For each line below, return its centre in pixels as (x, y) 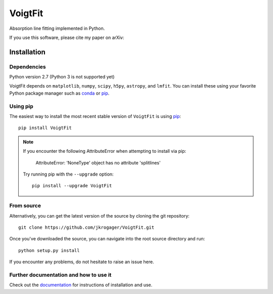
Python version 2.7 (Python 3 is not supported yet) (62, 77)
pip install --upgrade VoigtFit (72, 186)
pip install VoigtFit (45, 128)
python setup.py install (49, 250)
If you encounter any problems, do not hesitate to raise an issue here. (82, 262)
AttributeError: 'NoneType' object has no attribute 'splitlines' (98, 162)
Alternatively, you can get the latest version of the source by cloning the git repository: (99, 216)
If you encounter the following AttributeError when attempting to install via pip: (105, 151)
